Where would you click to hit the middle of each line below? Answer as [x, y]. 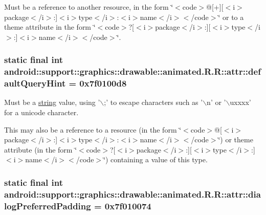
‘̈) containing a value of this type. [156, 159]
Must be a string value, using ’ [52, 102]
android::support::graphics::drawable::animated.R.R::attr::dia [132, 194]
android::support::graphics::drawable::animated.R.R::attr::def [132, 71]
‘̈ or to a [231, 17]
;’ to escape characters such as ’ [153, 102]
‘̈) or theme [236, 139]
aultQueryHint [35, 83]
